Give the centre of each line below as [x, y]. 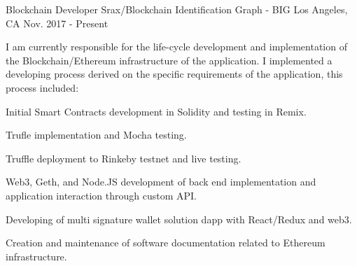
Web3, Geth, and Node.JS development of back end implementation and [161, 182]
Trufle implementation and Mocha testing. [96, 135]
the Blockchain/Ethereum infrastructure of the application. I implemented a [169, 60]
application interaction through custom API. [101, 195]
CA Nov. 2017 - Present [57, 23]
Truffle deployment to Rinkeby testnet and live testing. [124, 158]
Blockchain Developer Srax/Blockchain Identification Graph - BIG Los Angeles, [177, 9]
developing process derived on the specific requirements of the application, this [174, 74]
